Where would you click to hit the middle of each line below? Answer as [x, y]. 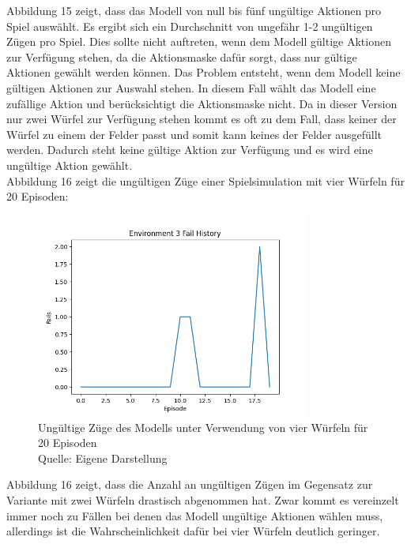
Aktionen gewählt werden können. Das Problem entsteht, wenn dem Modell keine [204, 72]
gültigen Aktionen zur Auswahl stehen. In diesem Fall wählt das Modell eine [191, 87]
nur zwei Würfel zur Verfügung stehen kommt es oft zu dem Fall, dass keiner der [202, 119]
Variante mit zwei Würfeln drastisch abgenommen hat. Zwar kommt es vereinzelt [203, 500]
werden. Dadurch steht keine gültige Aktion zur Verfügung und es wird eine [190, 150]
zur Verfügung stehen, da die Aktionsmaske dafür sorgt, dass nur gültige [182, 56]
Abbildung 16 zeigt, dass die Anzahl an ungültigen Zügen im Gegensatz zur [190, 484]
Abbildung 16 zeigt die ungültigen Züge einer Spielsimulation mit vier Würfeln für [205, 180]
